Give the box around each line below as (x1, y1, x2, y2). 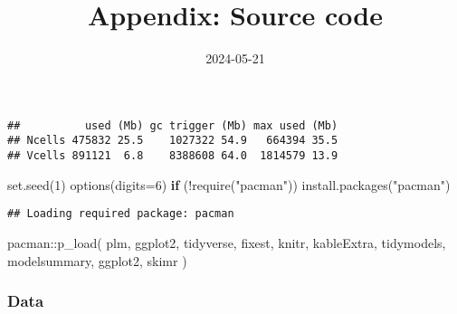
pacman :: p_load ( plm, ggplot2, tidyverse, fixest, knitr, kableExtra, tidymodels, (7, 233, 446, 252)
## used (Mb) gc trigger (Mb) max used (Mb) (7, 119, 338, 132)
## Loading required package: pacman (7, 207, 234, 221)
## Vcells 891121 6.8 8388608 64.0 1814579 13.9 (7, 149, 338, 163)
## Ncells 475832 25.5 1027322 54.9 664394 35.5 (7, 134, 338, 147)
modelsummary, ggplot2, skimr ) (7, 251, 187, 270)
